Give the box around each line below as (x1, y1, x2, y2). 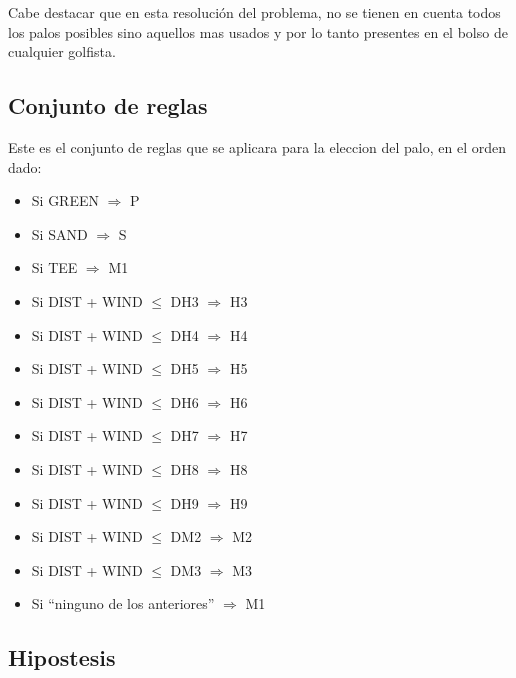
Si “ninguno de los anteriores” (31, 593, 215, 614)
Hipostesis (8, 642, 116, 673)
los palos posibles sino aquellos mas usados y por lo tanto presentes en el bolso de (8, 21, 508, 42)
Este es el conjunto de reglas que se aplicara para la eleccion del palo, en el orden (8, 136, 506, 157)
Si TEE (31, 257, 78, 278)
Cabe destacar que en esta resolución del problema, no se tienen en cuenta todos (8, 2, 501, 22)
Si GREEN (31, 190, 99, 211)
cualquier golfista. (8, 41, 116, 62)
